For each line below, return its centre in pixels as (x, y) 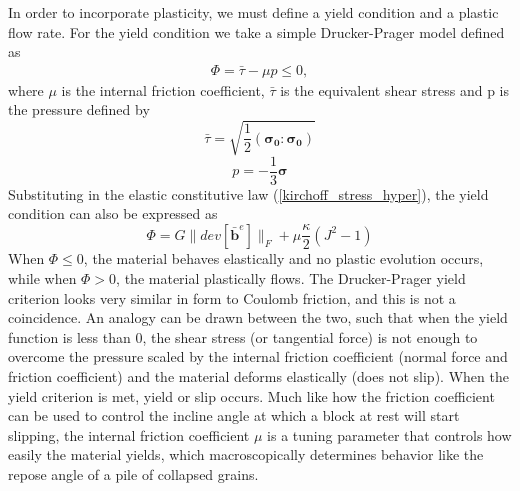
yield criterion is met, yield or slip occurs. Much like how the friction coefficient (251, 395)
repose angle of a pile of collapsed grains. (133, 473)
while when (42, 277)
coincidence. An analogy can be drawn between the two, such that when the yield (258, 317)
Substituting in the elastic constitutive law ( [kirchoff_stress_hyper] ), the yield (248, 193)
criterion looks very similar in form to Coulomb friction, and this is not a (232, 297)
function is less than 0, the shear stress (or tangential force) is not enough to (243, 336)
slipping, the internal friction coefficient (129, 434)
